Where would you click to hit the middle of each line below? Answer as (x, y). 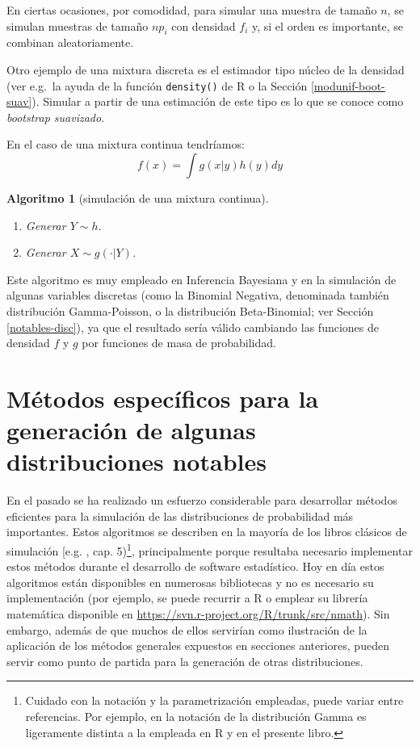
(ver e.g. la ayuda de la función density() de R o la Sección (157, 85)
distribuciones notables (136, 461)
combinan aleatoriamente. (70, 42)
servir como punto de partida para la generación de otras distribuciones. (185, 661)
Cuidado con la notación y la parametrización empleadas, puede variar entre (214, 700)
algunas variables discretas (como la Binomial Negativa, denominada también (198, 295)
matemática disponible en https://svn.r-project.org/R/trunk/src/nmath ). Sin (198, 614)
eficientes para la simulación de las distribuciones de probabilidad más (180, 515)
